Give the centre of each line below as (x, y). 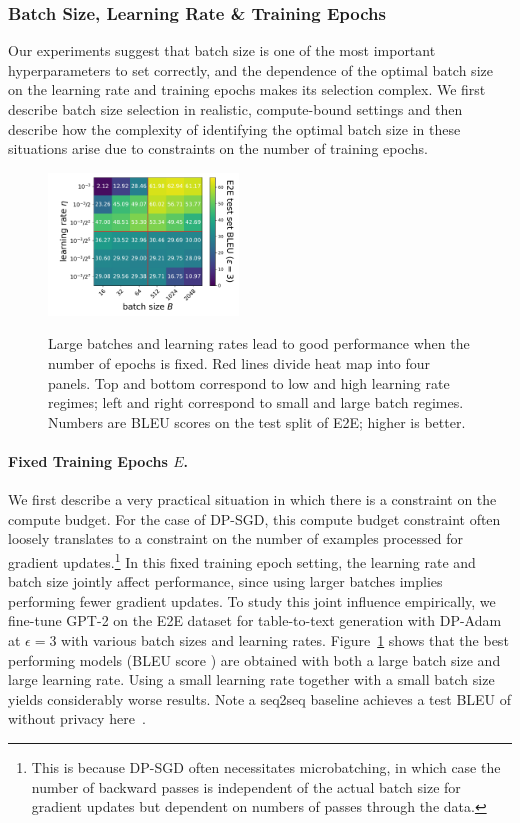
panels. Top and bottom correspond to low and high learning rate (249, 382)
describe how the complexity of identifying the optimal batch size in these (234, 128)
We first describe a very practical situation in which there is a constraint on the (252, 499)
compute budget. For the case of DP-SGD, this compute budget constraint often (254, 518)
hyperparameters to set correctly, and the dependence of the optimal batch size (250, 69)
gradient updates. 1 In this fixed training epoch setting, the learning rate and (242, 560)
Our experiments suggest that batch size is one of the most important (222, 50)
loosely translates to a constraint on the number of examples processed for (235, 538)
